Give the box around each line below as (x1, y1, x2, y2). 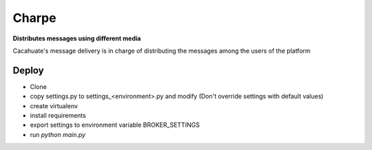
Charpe (12, 10, 56, 25)
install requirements (30, 112, 86, 120)
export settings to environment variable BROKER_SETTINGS (30, 121, 200, 129)
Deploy (12, 64, 44, 76)
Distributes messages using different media (12, 34, 141, 42)
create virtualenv (30, 101, 79, 110)
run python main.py (30, 130, 86, 138)
